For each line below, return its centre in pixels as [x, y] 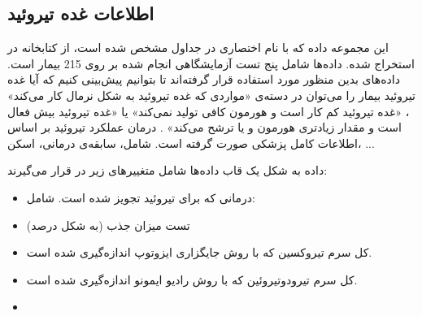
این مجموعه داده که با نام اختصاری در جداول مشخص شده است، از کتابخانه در [198, 48]
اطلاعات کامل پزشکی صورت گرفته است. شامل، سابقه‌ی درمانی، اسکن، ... [191, 143]
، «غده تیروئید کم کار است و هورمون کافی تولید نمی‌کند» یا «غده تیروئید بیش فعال [209, 111]
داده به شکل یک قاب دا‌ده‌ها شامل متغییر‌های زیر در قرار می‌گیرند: [167, 170]
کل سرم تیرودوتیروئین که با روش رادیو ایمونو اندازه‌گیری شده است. [192, 279]
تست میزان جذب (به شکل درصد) [108, 225]
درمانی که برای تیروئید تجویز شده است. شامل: [141, 197]
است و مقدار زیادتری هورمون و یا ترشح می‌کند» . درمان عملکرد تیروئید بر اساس [204, 127]
